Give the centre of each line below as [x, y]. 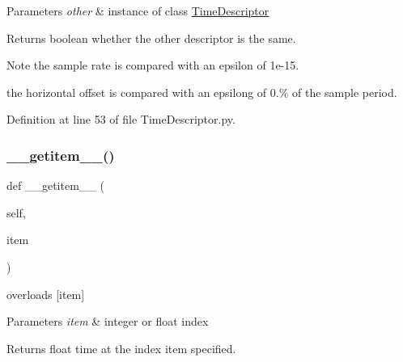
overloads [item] [46, 294]
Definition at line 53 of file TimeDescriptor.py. [121, 119]
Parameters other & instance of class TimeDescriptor [138, 11]
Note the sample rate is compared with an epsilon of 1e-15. [153, 65]
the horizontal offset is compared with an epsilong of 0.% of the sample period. [202, 92]
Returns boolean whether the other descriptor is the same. [151, 38]
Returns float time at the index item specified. [121, 348]
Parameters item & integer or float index [108, 321]
